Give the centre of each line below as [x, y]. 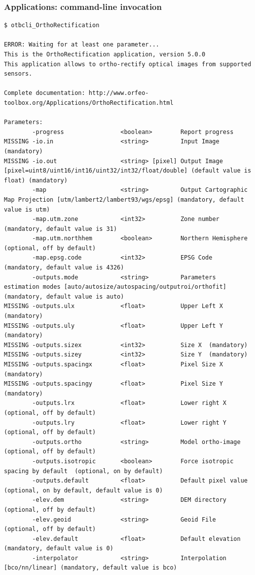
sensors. [18, 74]
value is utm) [27, 209]
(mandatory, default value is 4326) [64, 268]
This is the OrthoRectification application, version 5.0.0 [105, 54]
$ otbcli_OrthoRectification [52, 25]
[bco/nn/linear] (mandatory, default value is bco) [91, 568]
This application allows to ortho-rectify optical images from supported [128, 64]
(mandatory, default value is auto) [64, 296]
